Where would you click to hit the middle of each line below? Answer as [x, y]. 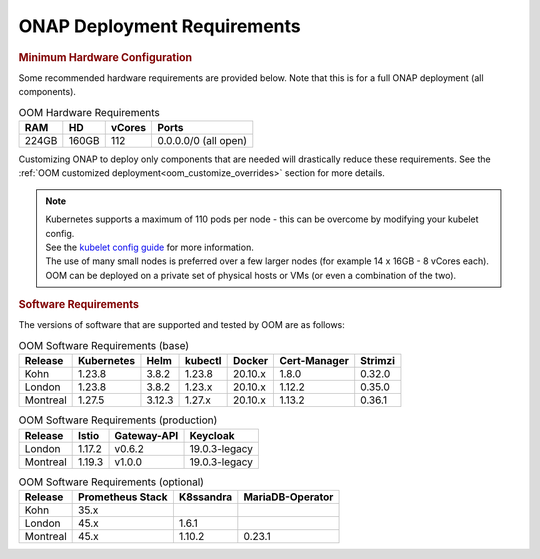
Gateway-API [146, 435]
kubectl [203, 361]
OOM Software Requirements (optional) [111, 482]
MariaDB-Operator [288, 497]
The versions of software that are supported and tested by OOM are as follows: [181, 325]
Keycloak [212, 435]
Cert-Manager [314, 361]
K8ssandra [205, 497]
